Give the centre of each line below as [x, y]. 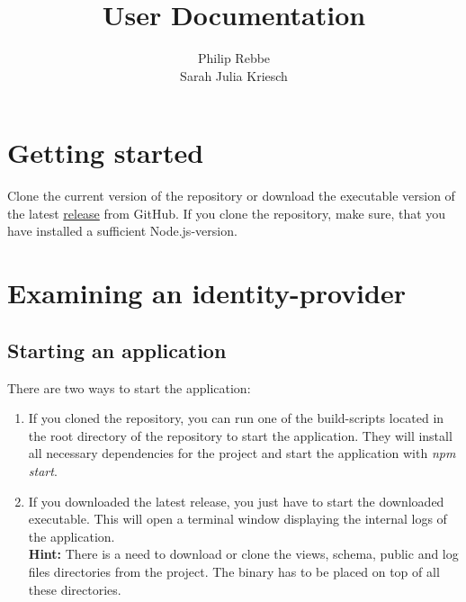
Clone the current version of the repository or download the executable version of [231, 196]
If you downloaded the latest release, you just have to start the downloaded [236, 501]
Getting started [106, 153]
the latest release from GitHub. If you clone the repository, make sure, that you [227, 213]
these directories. [75, 589]
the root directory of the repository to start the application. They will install [240, 435]
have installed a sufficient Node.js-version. [122, 231]
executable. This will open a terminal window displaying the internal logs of [237, 519]
